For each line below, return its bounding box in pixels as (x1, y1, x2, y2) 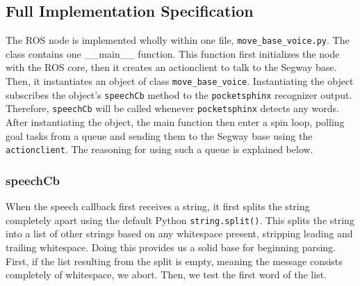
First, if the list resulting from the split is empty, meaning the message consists (6, 253, 343, 268)
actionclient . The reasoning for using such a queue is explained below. (6, 142, 313, 157)
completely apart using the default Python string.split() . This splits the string (6, 212, 354, 227)
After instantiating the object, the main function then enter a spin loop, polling (6, 115, 345, 129)
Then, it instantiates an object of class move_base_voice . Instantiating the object (6, 74, 354, 88)
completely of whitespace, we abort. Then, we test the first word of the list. (6, 267, 327, 282)
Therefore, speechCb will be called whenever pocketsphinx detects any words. (6, 101, 339, 116)
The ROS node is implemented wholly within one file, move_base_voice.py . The (6, 33, 350, 47)
